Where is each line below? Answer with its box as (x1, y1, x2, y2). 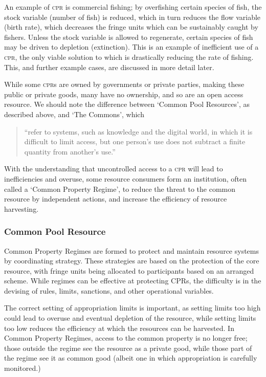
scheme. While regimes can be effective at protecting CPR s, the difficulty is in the (4, 275, 261, 286)
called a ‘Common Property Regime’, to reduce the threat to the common (4, 183, 236, 194)
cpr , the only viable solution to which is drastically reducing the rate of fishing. (4, 51, 254, 62)
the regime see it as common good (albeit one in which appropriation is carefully (4, 352, 257, 363)
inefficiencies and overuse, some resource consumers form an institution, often (4, 173, 247, 184)
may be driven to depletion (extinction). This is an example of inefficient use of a (4, 41, 259, 52)
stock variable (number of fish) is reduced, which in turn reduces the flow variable (4, 11, 261, 22)
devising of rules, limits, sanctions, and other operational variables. (4, 285, 214, 296)
